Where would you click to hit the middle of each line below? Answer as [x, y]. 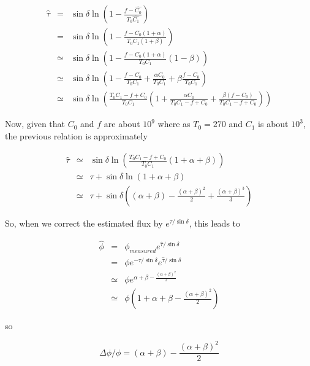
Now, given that [35, 124]
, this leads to [215, 223]
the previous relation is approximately [76, 135]
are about [122, 124]
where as [174, 124]
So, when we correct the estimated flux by [84, 223]
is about [273, 124]
